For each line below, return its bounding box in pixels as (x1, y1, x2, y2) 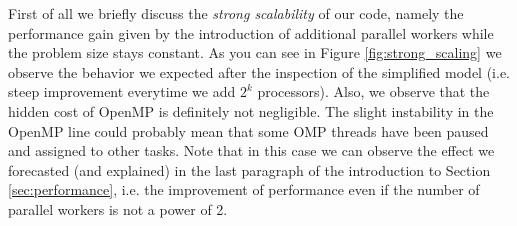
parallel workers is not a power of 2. (8, 198, 228, 219)
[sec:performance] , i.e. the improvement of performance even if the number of (8, 179, 480, 200)
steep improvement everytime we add (8, 81, 236, 102)
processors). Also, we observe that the (257, 81, 490, 102)
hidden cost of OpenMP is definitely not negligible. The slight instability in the (8, 100, 494, 121)
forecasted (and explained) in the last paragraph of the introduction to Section (8, 159, 491, 180)
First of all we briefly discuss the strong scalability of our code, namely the (8, 3, 464, 23)
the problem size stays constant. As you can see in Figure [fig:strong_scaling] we (8, 42, 502, 63)
